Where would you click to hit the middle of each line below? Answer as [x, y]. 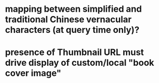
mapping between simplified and [74, 9]
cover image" [33, 73]
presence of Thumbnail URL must [75, 52]
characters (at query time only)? [72, 30]
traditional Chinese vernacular [68, 19]
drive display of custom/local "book [80, 63]
